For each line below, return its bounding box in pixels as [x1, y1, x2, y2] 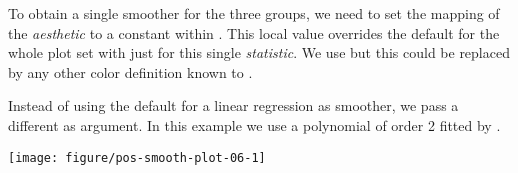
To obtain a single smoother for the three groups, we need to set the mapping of [8, 3, 500, 23]
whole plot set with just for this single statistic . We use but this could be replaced [8, 42, 510, 63]
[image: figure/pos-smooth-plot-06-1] [8, 150, 266, 165]
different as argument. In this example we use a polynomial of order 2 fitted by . [8, 114, 501, 135]
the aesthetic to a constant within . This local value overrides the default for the [8, 22, 500, 43]
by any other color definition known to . [8, 61, 253, 82]
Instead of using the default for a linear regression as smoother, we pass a [8, 95, 459, 116]
